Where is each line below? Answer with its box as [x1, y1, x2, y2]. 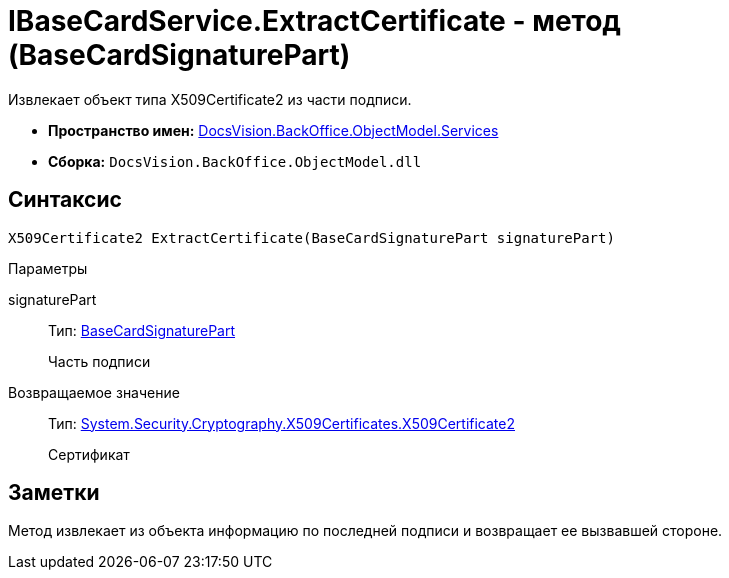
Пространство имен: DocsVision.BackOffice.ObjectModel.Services [48, 121, 499, 139]
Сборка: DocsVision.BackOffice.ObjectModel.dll [48, 152, 422, 170]
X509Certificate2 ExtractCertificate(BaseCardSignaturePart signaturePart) [8, 229, 615, 246]
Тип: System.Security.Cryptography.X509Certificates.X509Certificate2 [48, 414, 516, 432]
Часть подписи [48, 352, 151, 370]
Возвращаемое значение [8, 383, 180, 401]
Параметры [8, 259, 88, 277]
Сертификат [48, 445, 130, 463]
